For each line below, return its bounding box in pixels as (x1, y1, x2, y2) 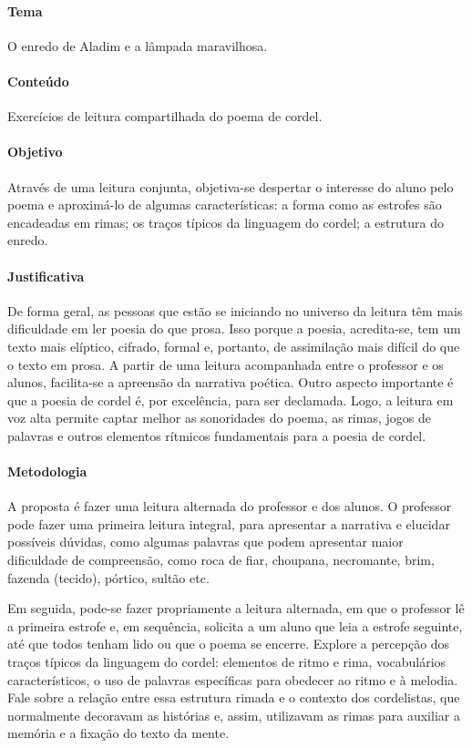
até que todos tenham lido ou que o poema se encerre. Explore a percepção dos (7, 634, 450, 653)
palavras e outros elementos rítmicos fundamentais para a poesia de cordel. (7, 425, 426, 445)
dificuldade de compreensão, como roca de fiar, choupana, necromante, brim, (7, 550, 435, 569)
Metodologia (7, 462, 87, 481)
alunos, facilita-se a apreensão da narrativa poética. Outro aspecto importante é (7, 373, 454, 392)
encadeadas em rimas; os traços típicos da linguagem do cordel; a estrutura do (7, 212, 444, 231)
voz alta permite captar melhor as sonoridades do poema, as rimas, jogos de (7, 408, 431, 427)
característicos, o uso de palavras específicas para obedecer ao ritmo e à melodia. (7, 670, 458, 689)
